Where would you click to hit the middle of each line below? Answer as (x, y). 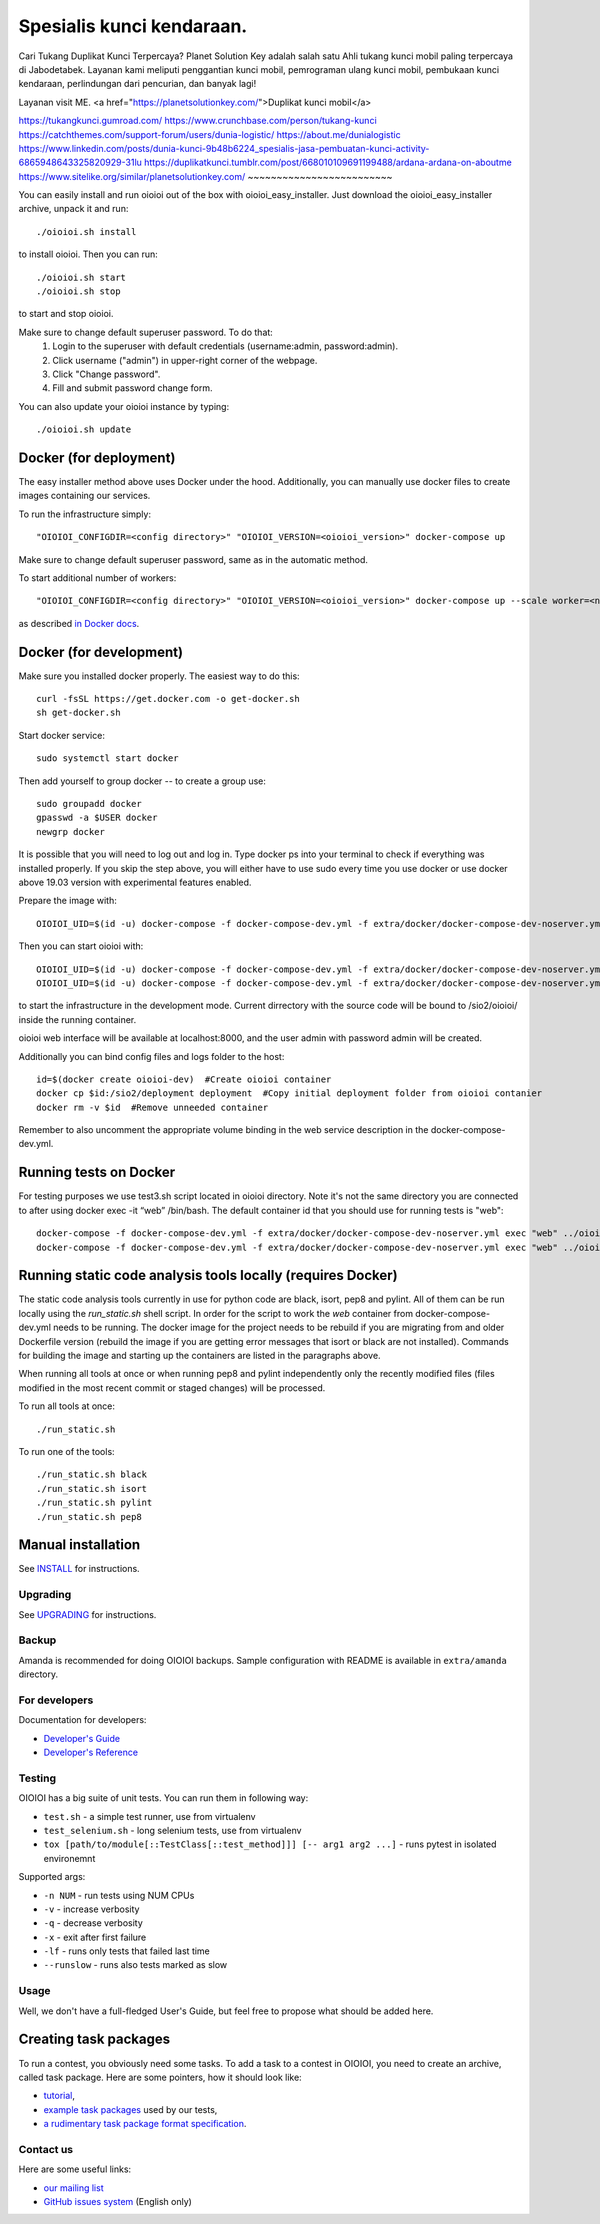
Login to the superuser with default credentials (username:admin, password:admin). (225, 346)
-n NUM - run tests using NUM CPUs (119, 1895)
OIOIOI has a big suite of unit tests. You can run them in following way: (163, 1798)
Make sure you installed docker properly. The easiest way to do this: (159, 676)
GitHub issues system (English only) (117, 2201)
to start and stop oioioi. (66, 314)
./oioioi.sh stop (78, 291)
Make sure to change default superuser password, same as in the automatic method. (193, 559)
